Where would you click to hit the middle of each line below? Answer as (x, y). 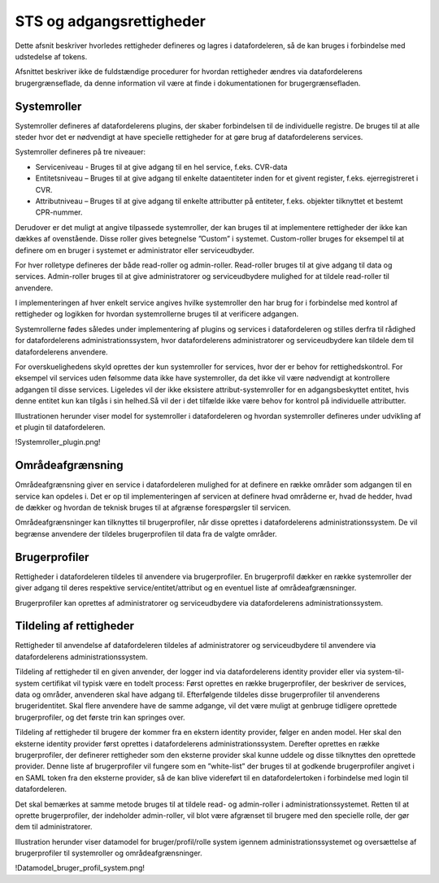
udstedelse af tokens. (51, 56)
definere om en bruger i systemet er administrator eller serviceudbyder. (135, 250)
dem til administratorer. (54, 827)
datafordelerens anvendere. (62, 352)
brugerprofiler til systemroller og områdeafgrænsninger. (109, 853)
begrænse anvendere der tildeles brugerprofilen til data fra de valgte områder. (146, 533)
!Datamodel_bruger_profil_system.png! (80, 868)
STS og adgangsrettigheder (111, 21)
